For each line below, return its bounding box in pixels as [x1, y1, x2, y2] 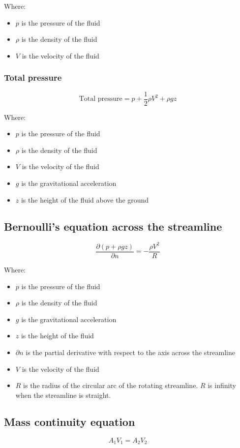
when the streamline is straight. [15, 389, 111, 400]
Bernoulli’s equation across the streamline [4, 218, 222, 234]
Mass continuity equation [4, 414, 135, 429]
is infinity [208, 380, 236, 390]
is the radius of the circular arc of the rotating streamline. [23, 380, 198, 390]
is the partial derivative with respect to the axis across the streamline [26, 347, 235, 357]
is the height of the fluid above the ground [21, 194, 149, 205]
